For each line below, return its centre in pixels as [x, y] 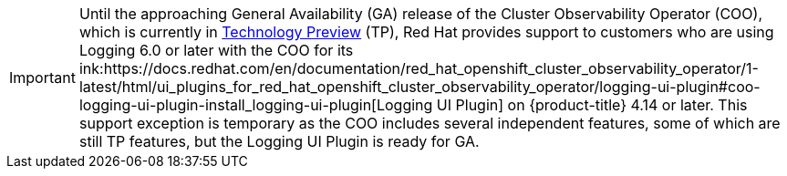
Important [42, 78]
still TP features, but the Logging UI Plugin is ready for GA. [279, 141]
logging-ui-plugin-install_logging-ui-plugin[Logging [256, 105]
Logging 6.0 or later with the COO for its [216, 50]
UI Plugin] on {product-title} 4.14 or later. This [592, 105]
